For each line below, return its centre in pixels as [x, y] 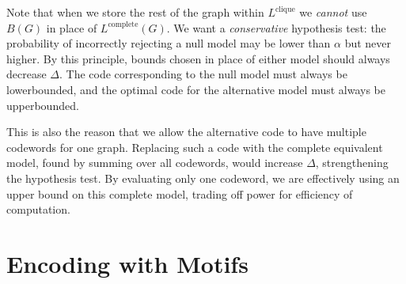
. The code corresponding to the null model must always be [203, 74]
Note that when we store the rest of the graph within [135, 12]
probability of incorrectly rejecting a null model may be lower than [169, 43]
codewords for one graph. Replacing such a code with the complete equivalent [195, 147]
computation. [38, 209]
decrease [27, 74]
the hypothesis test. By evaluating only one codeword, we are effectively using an [203, 178]
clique [285, 9]
